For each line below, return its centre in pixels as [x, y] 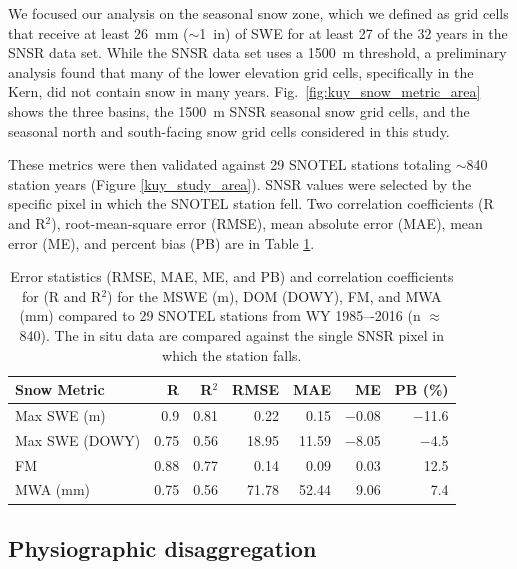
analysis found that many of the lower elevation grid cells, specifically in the [241, 71]
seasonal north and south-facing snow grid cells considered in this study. [229, 130]
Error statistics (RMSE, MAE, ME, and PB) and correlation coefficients [232, 276]
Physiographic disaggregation [162, 547]
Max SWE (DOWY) [78, 439]
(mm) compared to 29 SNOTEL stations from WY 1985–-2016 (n [220, 315]
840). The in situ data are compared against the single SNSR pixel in [231, 334]
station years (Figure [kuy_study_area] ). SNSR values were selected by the [240, 183]
